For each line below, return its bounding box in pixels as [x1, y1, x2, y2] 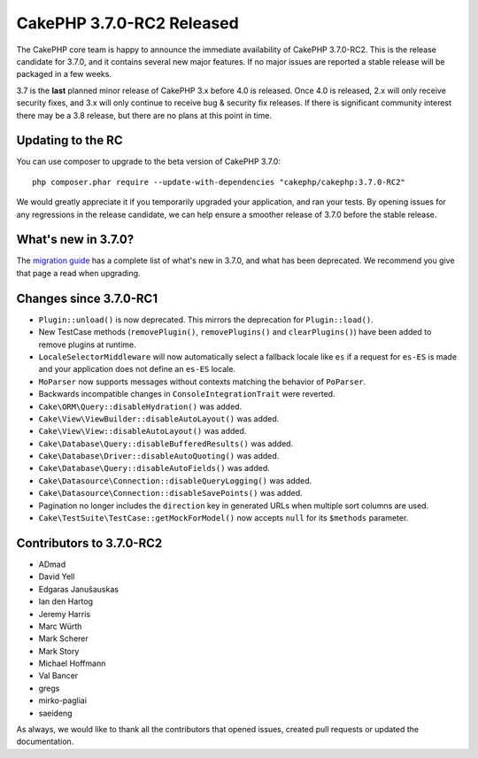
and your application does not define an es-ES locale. [38, 364, 236, 375]
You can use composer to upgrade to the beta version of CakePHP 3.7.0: [16, 156, 281, 167]
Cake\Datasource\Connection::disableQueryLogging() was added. [38, 475, 312, 486]
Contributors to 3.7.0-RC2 [16, 536, 163, 551]
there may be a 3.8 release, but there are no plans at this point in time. [16, 110, 272, 120]
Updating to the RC [16, 133, 123, 148]
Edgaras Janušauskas [38, 584, 119, 594]
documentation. [16, 736, 74, 747]
